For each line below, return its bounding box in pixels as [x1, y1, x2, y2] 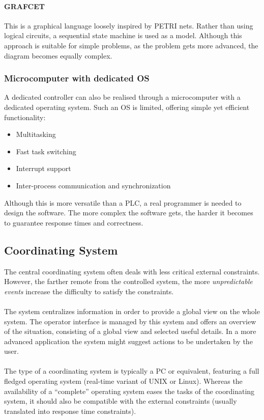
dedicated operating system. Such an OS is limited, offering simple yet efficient [4, 101, 250, 112]
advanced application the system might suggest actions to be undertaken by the [4, 335, 253, 346]
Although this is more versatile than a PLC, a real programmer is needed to [4, 197, 242, 208]
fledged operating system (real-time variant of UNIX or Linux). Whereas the [4, 376, 243, 386]
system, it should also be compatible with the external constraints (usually [4, 396, 237, 406]
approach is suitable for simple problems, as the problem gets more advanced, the [4, 40, 258, 50]
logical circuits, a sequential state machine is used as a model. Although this [4, 30, 242, 41]
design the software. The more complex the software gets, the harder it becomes [4, 207, 253, 218]
